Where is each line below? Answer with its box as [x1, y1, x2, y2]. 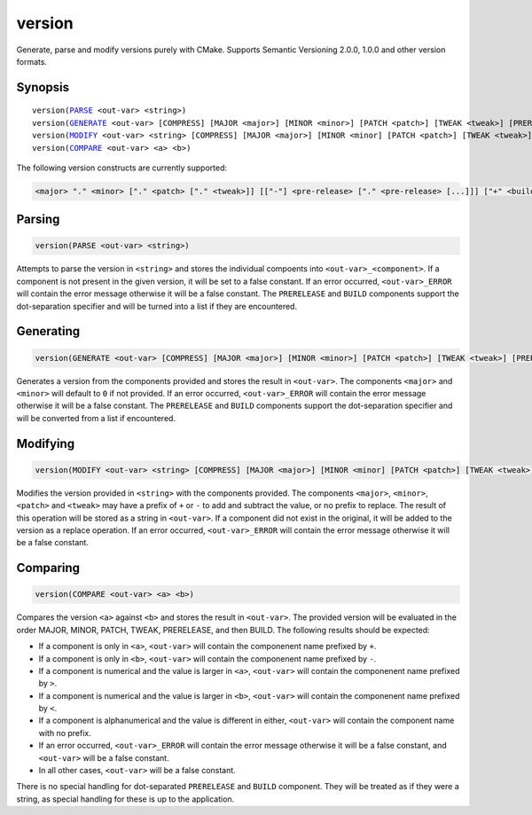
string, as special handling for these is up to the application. [16, 794, 235, 804]
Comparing [16, 560, 80, 576]
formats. [16, 56, 48, 67]
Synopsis [16, 80, 70, 95]
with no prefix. [38, 727, 92, 738]
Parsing [16, 212, 60, 227]
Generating [16, 324, 81, 339]
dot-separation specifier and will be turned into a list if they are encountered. [16, 301, 297, 311]
